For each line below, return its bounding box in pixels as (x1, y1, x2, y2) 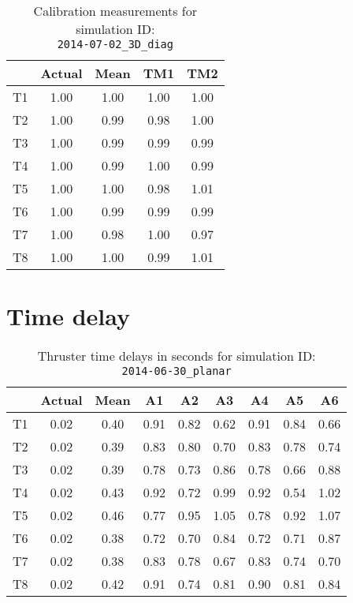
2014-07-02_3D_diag (57, 38, 173, 51)
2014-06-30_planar (121, 365, 232, 378)
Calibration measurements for (33, 2, 198, 20)
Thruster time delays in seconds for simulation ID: (37, 346, 316, 365)
